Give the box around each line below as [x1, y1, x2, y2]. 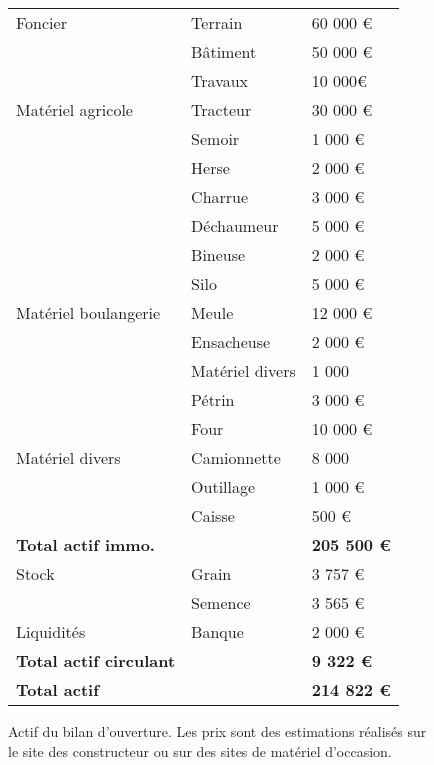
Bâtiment [191, 40, 257, 63]
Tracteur [191, 98, 252, 121]
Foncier [16, 11, 67, 34]
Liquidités [16, 620, 86, 643]
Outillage [191, 475, 256, 498]
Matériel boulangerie [16, 301, 161, 324]
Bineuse [191, 243, 246, 266]
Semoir [191, 127, 240, 150]
